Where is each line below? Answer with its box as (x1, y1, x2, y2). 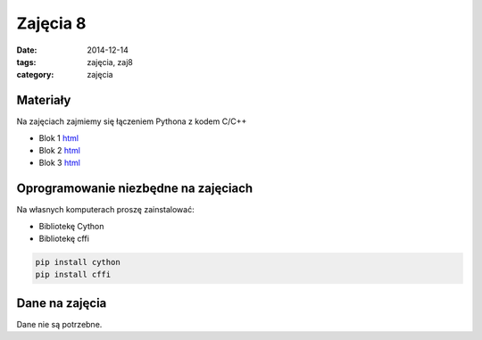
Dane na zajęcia (16, 295, 107, 311)
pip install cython (35, 257, 120, 268)
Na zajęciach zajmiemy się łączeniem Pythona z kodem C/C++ (16, 116, 247, 127)
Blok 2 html (38, 145, 80, 156)
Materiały (16, 93, 71, 108)
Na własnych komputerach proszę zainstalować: (16, 204, 195, 215)
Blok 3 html (38, 157, 80, 169)
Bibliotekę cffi (38, 233, 89, 245)
